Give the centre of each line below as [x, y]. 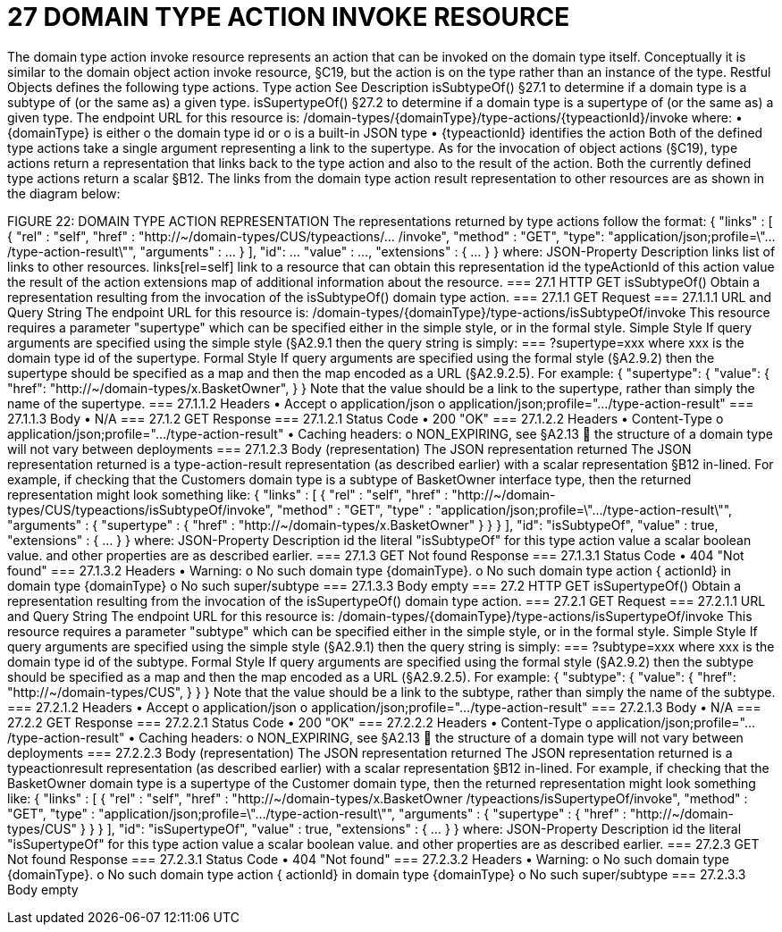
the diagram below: [64, 193]
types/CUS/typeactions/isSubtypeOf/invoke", [140, 509]
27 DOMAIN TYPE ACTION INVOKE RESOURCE [289, 17]
